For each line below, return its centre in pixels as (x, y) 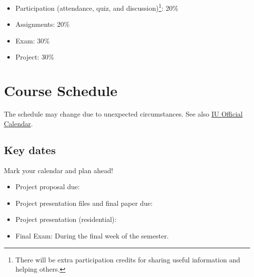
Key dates (30, 149)
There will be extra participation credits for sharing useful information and (128, 259)
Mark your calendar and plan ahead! (59, 170)
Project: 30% (35, 57)
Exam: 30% (32, 40)
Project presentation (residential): (66, 219)
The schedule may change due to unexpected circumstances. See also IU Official (123, 114)
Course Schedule (61, 90)
